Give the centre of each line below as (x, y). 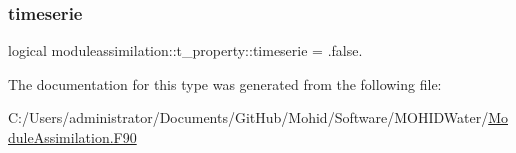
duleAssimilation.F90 (72, 137)
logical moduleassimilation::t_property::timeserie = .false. (185, 50)
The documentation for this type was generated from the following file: (225, 83)
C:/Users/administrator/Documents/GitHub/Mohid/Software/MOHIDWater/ (248, 117)
